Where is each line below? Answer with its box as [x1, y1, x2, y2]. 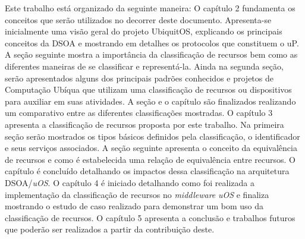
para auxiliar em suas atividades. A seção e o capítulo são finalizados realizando [5, 95, 296, 107]
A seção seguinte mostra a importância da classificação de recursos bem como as [5, 48, 298, 61]
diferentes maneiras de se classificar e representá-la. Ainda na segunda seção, [5, 59, 284, 72]
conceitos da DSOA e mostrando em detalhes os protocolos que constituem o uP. [5, 36, 299, 49]
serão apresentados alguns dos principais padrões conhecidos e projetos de [5, 71, 273, 84]
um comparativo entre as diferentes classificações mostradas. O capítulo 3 [5, 106, 273, 119]
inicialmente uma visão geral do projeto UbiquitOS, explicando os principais [5, 25, 282, 37]
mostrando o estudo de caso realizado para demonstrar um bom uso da [5, 200, 263, 212]
